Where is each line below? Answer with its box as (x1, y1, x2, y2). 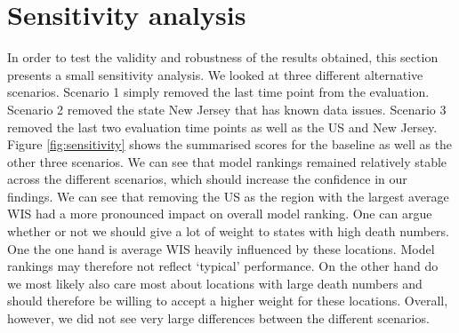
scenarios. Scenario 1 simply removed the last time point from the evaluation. (7, 83, 430, 101)
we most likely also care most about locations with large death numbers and (7, 274, 423, 292)
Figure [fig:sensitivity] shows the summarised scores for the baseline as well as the (7, 135, 453, 154)
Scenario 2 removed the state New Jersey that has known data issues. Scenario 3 (7, 99, 447, 118)
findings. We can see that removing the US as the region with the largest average (7, 186, 449, 205)
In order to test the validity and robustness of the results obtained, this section (7, 48, 439, 67)
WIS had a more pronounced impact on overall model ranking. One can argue (7, 204, 432, 223)
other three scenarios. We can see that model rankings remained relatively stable (7, 152, 447, 170)
